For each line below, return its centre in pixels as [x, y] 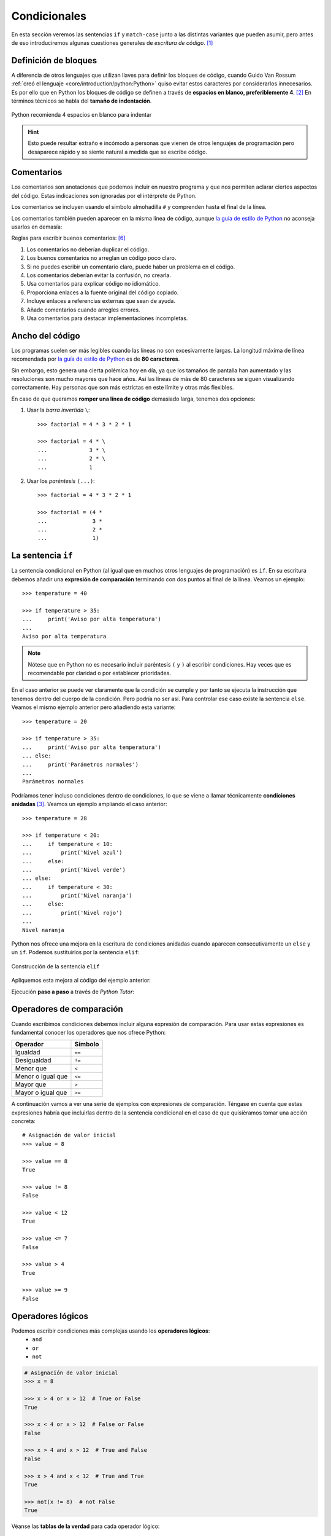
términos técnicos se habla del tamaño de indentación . [82, 101]
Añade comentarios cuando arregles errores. [83, 310]
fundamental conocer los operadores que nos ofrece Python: [89, 1032]
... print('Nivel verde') [74, 870]
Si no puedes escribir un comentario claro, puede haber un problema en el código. [131, 267]
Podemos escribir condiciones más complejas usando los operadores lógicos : [111, 1331]
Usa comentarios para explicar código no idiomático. [93, 284]
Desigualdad [33, 1060]
